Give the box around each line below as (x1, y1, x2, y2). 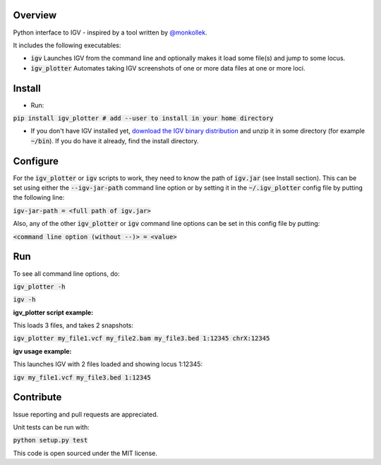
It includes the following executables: (13, 41, 121, 49)
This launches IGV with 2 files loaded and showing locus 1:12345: (13, 360, 203, 368)
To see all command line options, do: (13, 269, 120, 278)
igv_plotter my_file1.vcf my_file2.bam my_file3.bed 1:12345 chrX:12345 (13, 334, 270, 342)
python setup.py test (13, 436, 88, 445)
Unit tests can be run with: (13, 423, 90, 431)
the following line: (13, 193, 65, 202)
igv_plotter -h (13, 282, 66, 291)
